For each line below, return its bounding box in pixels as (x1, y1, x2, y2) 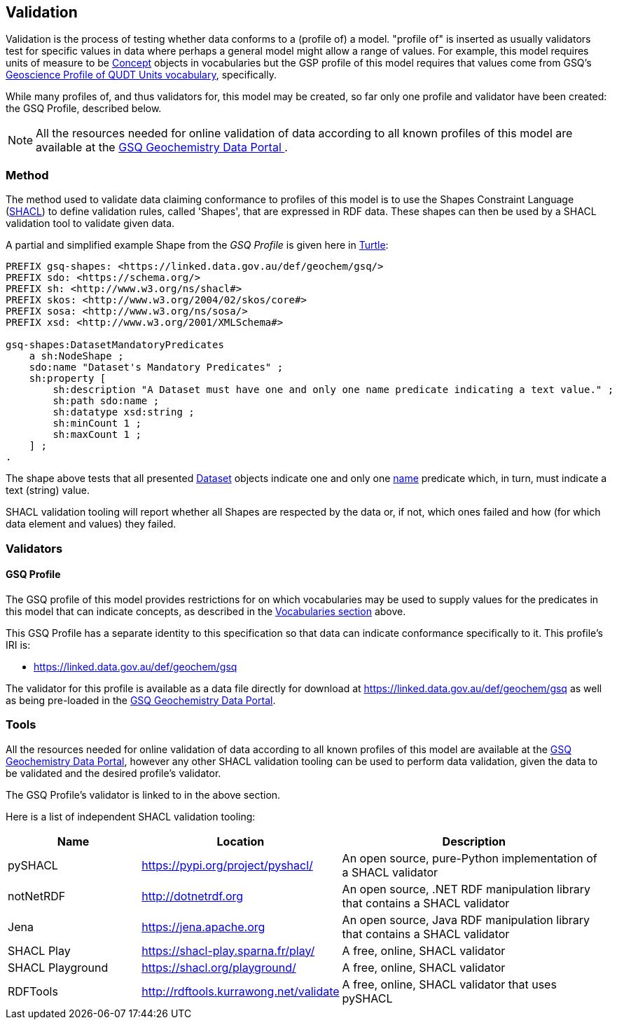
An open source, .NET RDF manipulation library (342, 881, 590, 896)
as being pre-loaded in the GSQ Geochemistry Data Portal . (6, 694, 276, 706)
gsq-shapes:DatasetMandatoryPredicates (6, 339, 224, 351)
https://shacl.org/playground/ (141, 960, 296, 975)
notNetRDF (8, 888, 66, 903)
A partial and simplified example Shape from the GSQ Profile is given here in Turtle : (6, 239, 389, 252)
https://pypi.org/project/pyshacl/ (141, 858, 313, 872)
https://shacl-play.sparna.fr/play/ (141, 943, 315, 958)
